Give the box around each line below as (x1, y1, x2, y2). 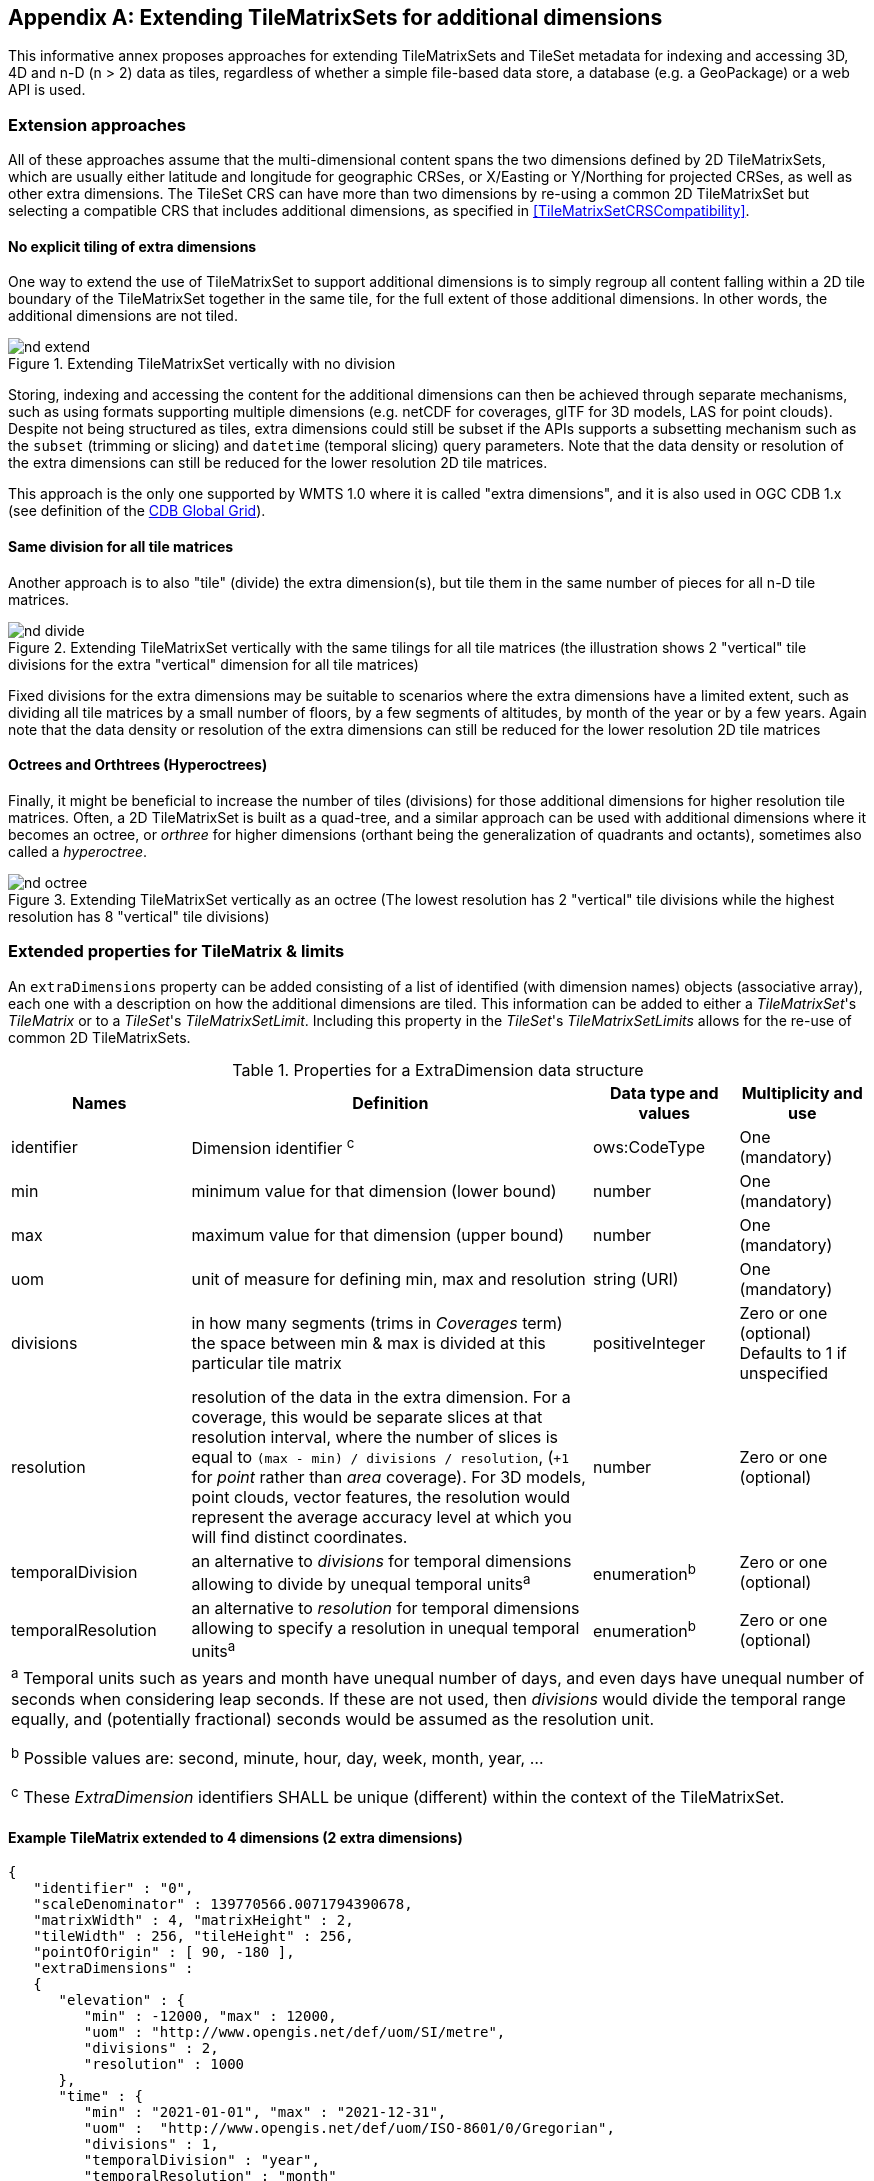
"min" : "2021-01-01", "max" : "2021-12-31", (83, 2104, 447, 2121)
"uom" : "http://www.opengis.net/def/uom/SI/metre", (83, 2024, 506, 2041)
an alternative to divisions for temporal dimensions (191, 1550, 572, 1571)
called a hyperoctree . (8, 842, 148, 860)
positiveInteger (593, 1332, 706, 1353)
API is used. (8, 81, 86, 99)
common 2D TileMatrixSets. (8, 1028, 191, 1046)
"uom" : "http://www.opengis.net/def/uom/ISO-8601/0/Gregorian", (83, 2120, 615, 2137)
